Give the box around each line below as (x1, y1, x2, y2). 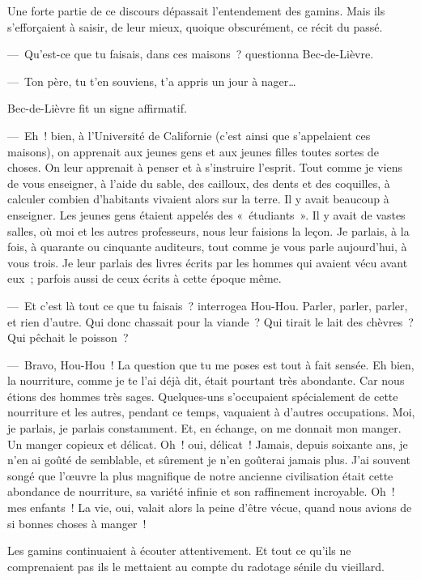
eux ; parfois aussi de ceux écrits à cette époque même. (7, 270, 282, 287)
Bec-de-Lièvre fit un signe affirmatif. (7, 100, 187, 117)
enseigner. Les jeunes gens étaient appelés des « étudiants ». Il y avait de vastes (7, 206, 406, 223)
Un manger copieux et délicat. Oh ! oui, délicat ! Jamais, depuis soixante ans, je (7, 435, 408, 452)
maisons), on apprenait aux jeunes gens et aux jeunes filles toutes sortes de (7, 143, 379, 160)
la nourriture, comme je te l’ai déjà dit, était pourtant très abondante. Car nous (7, 372, 405, 389)
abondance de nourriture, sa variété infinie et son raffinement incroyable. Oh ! (7, 483, 395, 500)
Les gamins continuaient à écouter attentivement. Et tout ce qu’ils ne (7, 542, 351, 559)
